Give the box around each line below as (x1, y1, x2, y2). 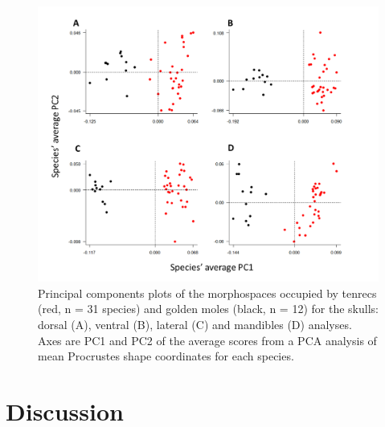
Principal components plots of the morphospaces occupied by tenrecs (38, 284, 377, 301)
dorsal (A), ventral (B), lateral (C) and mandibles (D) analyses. (38, 316, 352, 333)
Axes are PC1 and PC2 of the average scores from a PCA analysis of (38, 331, 377, 348)
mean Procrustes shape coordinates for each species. (38, 348, 294, 364)
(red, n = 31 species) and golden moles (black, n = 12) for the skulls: (38, 300, 379, 317)
